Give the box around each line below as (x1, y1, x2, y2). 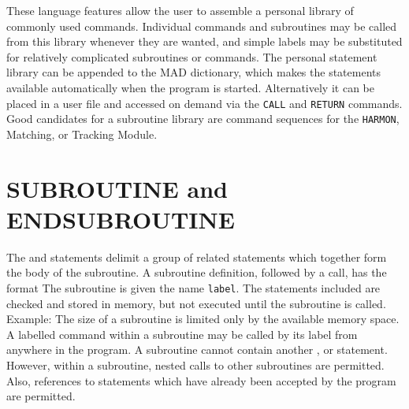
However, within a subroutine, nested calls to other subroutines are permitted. (6, 357, 385, 373)
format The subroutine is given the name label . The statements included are (6, 279, 381, 296)
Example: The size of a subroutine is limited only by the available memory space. (6, 310, 400, 327)
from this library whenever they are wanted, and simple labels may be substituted (6, 33, 403, 50)
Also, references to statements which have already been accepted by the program (6, 372, 396, 389)
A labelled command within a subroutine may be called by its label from (6, 325, 358, 342)
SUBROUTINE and (6, 172, 228, 204)
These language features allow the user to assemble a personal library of (6, 2, 354, 18)
